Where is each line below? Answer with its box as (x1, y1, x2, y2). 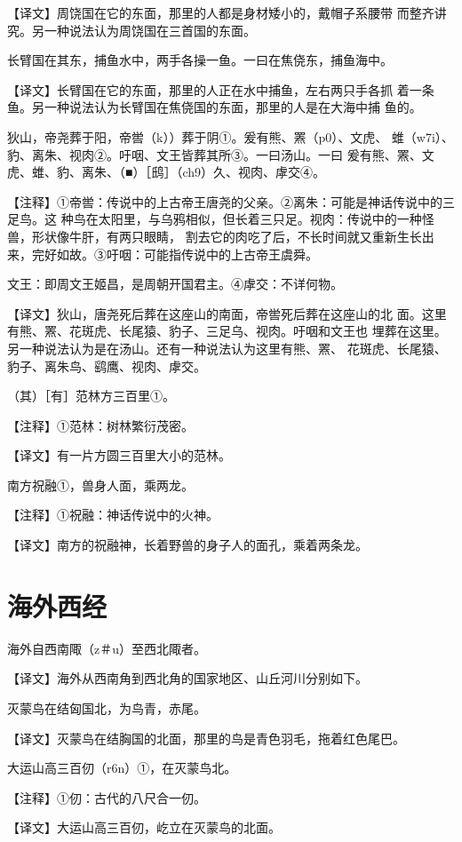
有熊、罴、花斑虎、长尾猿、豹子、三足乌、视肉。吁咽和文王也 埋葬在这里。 (7, 322, 447, 340)
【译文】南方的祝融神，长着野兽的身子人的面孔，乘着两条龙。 (7, 536, 368, 554)
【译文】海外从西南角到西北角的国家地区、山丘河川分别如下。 (7, 669, 368, 687)
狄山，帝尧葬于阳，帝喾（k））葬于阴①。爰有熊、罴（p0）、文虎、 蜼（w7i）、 (7, 127, 454, 146)
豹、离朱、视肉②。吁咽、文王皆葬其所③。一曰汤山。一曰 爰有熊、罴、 (7, 145, 422, 163)
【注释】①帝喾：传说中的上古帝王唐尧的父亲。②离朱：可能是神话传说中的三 (7, 192, 455, 210)
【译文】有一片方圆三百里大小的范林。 (7, 446, 231, 465)
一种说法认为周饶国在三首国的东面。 (44, 20, 256, 39)
